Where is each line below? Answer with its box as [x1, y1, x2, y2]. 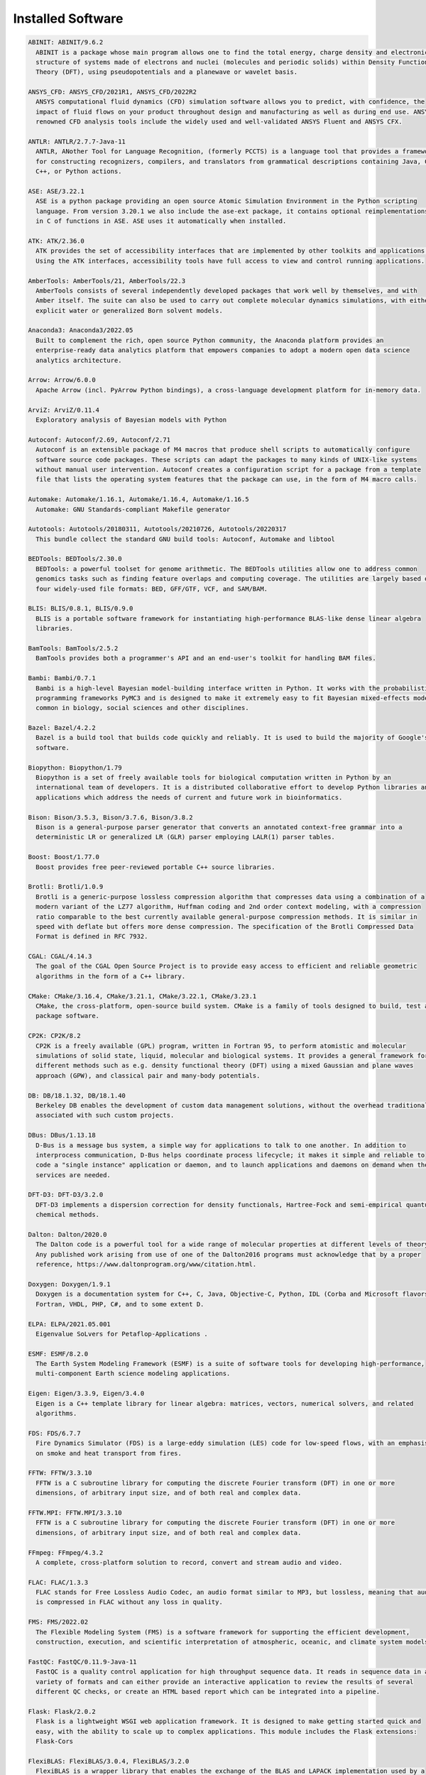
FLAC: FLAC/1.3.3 [28, 1578, 89, 1586]
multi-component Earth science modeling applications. [35, 1370, 231, 1377]
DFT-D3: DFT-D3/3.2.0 [28, 1191, 104, 1199]
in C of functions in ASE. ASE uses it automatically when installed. [35, 217, 287, 225]
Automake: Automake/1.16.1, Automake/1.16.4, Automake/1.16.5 [28, 496, 249, 503]
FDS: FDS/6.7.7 [28, 1429, 81, 1437]
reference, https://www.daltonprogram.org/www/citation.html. [35, 1260, 257, 1269]
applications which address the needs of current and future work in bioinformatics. [35, 793, 343, 802]
